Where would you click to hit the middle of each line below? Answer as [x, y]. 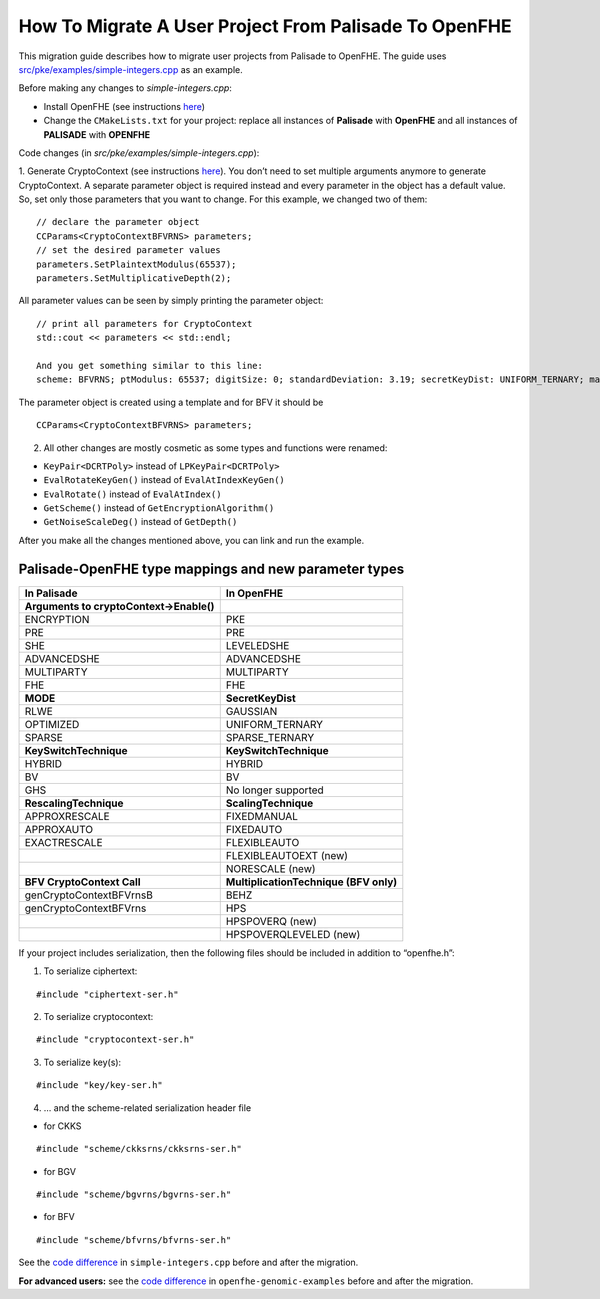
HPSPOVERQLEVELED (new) [293, 934]
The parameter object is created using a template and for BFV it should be [171, 402]
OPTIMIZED [52, 724]
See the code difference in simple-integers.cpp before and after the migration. [188, 1262]
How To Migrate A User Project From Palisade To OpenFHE [265, 26]
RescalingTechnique [74, 803]
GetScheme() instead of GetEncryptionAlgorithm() [159, 508]
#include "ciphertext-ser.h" [107, 994]
